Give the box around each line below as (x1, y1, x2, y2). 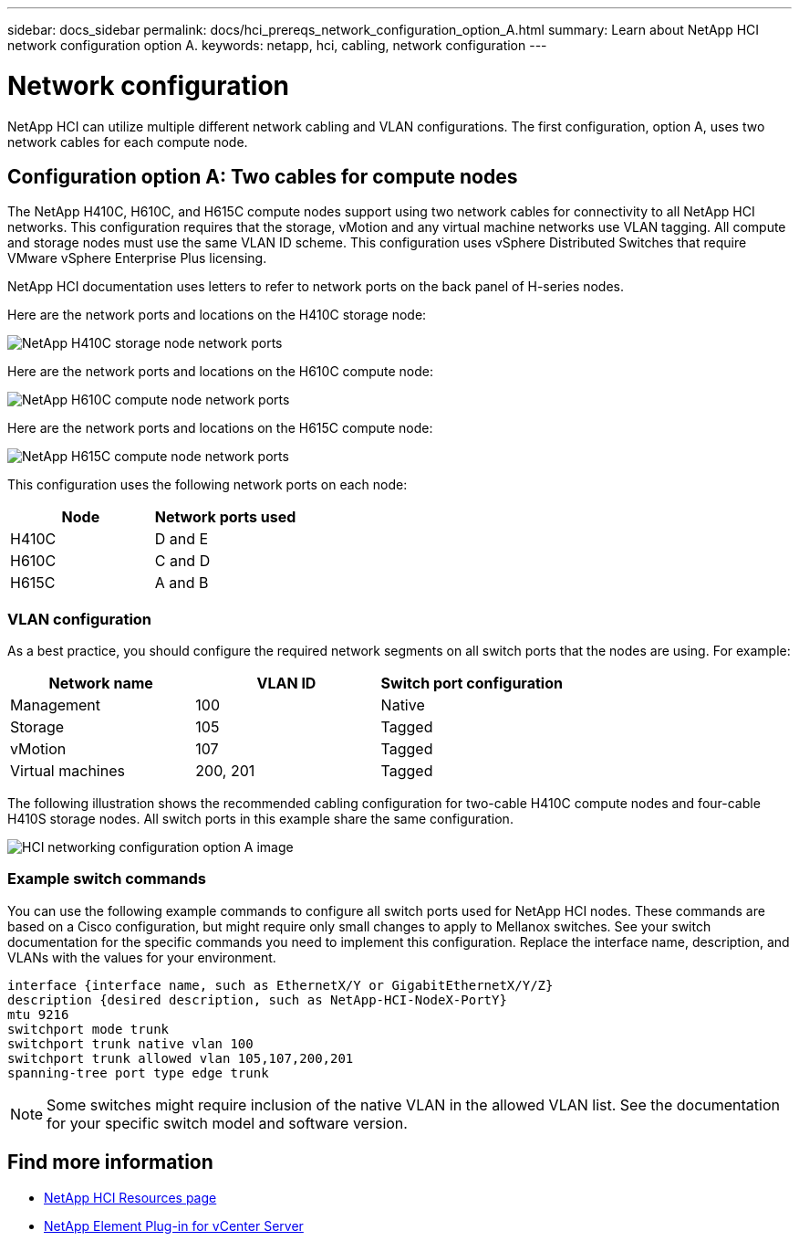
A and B (154, 573, 209, 593)
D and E (154, 530, 209, 549)
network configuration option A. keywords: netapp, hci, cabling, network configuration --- (7, 37, 547, 53)
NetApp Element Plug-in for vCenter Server (44, 1217, 304, 1234)
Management (10, 696, 101, 715)
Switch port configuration (380, 674, 563, 693)
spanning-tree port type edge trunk (7, 1065, 269, 1080)
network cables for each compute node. (7, 133, 248, 150)
